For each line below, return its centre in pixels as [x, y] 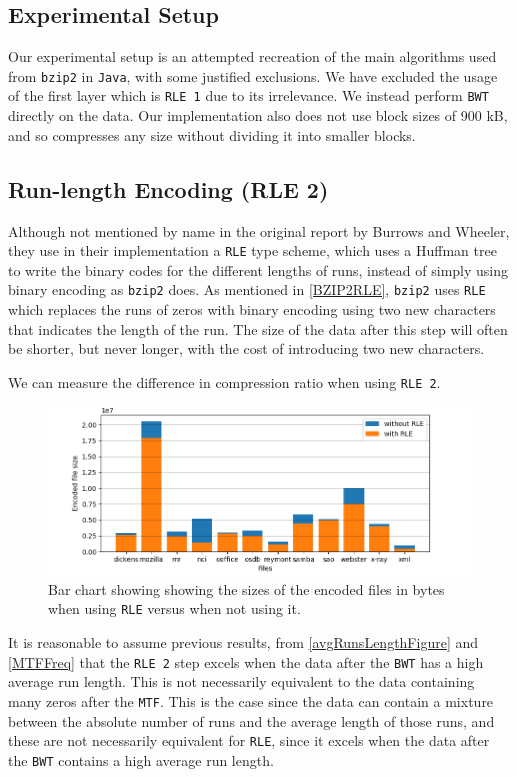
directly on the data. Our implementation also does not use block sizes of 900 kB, [258, 115]
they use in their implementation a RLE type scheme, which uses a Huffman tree [252, 250]
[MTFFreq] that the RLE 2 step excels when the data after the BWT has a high [246, 661]
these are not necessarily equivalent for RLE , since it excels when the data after [249, 740]
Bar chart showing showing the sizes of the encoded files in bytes [246, 588]
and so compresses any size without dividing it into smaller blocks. [212, 134]
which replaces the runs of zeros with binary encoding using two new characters [252, 309]
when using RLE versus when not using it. [174, 608]
